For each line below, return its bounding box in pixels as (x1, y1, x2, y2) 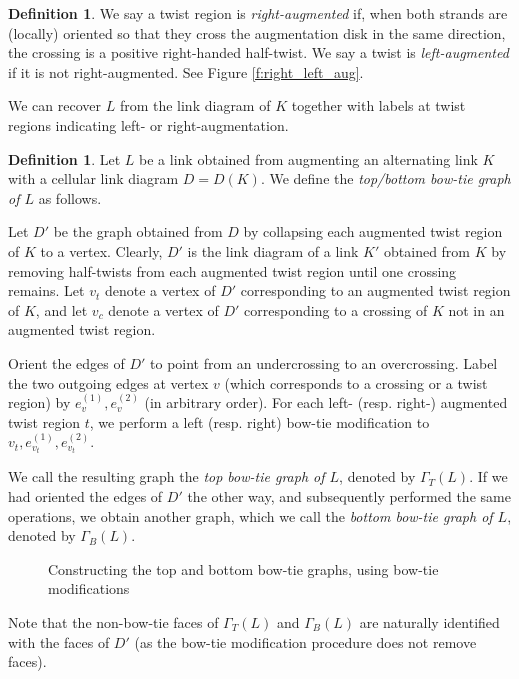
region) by (8, 392, 71, 413)
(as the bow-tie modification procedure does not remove (134, 631, 477, 652)
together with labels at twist (291, 95, 466, 116)
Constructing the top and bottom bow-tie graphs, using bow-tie (48, 558, 439, 579)
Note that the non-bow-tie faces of (8, 611, 219, 632)
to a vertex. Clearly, (40, 240, 163, 261)
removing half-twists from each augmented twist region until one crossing (8, 260, 457, 281)
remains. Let (8, 280, 85, 301)
